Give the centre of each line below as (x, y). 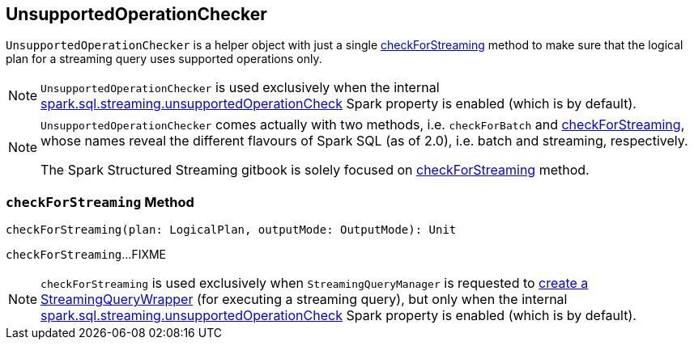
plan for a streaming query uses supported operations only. (164, 59)
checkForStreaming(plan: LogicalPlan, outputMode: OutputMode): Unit (231, 230)
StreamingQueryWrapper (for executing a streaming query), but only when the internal (304, 300)
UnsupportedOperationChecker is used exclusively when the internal (240, 88)
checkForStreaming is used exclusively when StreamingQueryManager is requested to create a (315, 283)
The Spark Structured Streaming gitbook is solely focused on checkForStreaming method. (315, 170)
